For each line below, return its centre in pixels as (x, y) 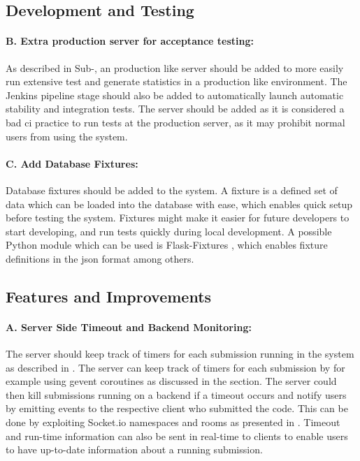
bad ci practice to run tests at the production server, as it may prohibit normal (175, 122)
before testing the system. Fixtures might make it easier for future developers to (178, 218)
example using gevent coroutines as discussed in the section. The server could (171, 381)
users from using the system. (67, 136)
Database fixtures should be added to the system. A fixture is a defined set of (172, 190)
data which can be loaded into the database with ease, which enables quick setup (179, 204)
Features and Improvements (109, 296)
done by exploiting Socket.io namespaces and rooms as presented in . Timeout (173, 422)
